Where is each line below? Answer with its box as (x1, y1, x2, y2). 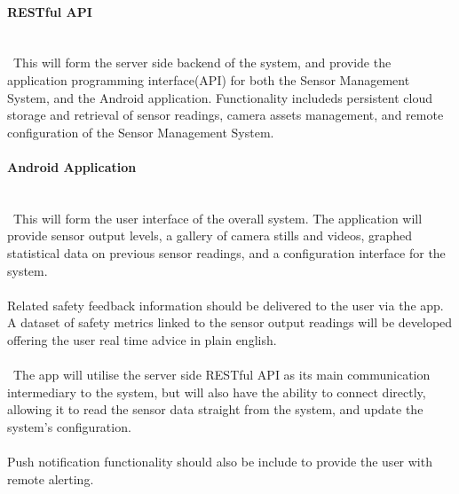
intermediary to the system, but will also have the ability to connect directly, (7, 382, 426, 401)
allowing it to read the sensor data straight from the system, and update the (7, 400, 423, 419)
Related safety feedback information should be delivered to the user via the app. (7, 295, 444, 314)
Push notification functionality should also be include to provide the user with (7, 452, 432, 471)
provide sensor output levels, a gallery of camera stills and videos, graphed (7, 226, 413, 245)
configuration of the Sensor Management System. (7, 122, 274, 141)
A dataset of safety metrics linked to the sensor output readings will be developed (7, 313, 453, 332)
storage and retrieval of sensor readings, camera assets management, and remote (7, 106, 444, 124)
